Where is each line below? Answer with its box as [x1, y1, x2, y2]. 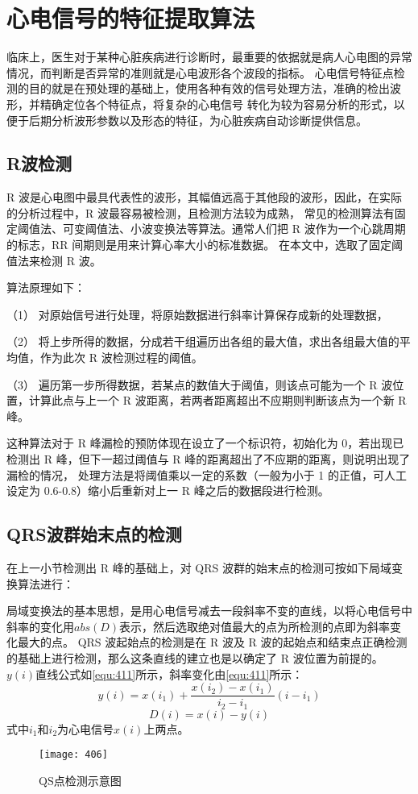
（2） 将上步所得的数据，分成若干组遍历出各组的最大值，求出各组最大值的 [6, 333, 399, 350]
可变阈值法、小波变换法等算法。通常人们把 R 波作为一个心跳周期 [62, 220, 406, 237]
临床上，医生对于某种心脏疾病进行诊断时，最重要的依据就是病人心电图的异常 [6, 48, 412, 65]
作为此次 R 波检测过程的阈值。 [39, 349, 203, 366]
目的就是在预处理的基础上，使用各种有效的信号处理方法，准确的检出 [28, 80, 390, 97]
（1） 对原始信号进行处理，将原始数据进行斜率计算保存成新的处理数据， [6, 306, 388, 322]
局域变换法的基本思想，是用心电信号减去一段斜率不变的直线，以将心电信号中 [6, 602, 412, 619]
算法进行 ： [17, 575, 74, 592]
